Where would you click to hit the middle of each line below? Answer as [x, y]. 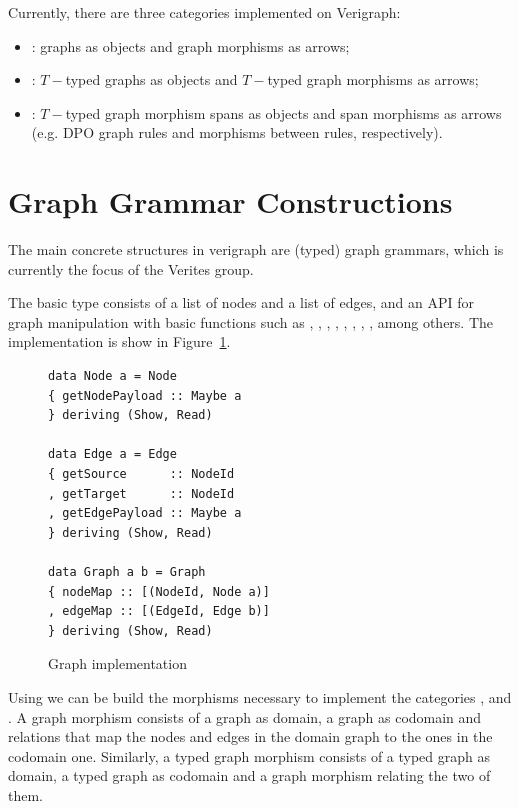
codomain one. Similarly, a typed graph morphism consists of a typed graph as [249, 755]
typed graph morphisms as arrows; [373, 79]
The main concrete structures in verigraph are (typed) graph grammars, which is [256, 249]
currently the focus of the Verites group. [131, 268]
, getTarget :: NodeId [141, 493]
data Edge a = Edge [112, 454]
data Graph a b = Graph [127, 572]
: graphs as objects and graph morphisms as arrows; [190, 45]
